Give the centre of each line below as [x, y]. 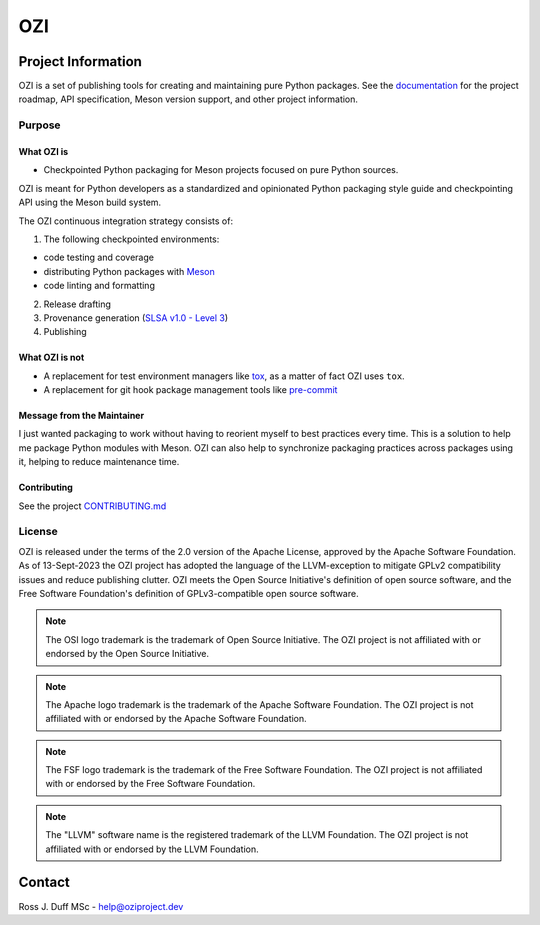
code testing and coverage [99, 257]
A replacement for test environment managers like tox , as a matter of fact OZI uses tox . [224, 376]
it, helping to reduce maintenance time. [99, 462]
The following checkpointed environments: [131, 239]
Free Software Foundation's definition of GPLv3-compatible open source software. [188, 593]
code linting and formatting [99, 286]
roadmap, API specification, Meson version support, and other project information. [188, 99]
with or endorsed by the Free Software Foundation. [150, 784]
